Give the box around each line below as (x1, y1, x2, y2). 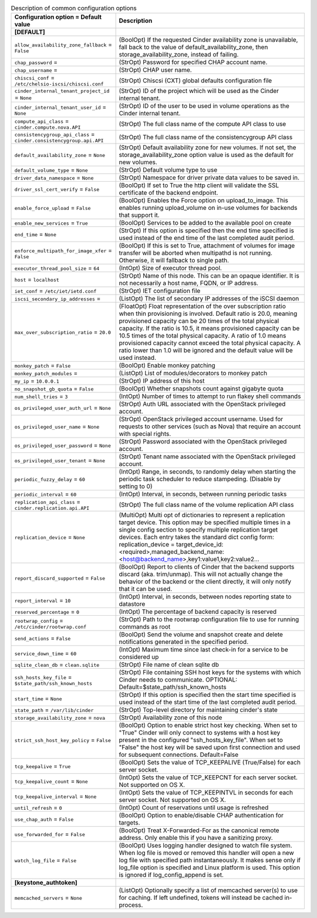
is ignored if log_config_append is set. (119, 871, 224, 879)
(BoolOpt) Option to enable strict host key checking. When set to (119, 721, 298, 729)
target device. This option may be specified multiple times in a (119, 518, 291, 526)
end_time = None (14, 230, 57, 238)
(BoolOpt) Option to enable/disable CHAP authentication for (119, 812, 284, 820)
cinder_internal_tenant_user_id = (14, 103, 107, 111)
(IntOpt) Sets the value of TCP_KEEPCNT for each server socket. (119, 773, 298, 782)
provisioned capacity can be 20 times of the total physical (119, 317, 279, 325)
